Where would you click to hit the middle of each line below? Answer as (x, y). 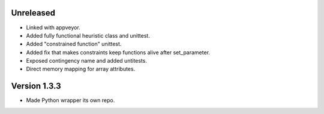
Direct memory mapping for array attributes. (81, 69)
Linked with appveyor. (53, 27)
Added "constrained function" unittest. (74, 44)
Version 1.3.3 (36, 86)
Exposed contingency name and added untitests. (86, 61)
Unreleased (33, 13)
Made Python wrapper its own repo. (70, 100)
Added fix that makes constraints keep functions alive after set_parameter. (118, 52)
